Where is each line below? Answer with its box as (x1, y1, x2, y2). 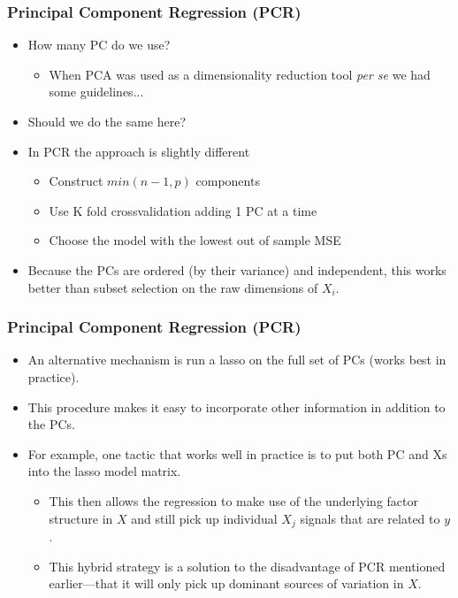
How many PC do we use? (27, 35, 171, 54)
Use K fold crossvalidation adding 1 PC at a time (49, 201, 317, 219)
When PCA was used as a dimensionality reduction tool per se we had (49, 65, 431, 83)
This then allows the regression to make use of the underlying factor (49, 491, 419, 510)
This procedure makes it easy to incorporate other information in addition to (27, 397, 446, 416)
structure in (49, 509, 113, 527)
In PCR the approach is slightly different (27, 142, 250, 160)
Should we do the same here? (27, 112, 187, 130)
